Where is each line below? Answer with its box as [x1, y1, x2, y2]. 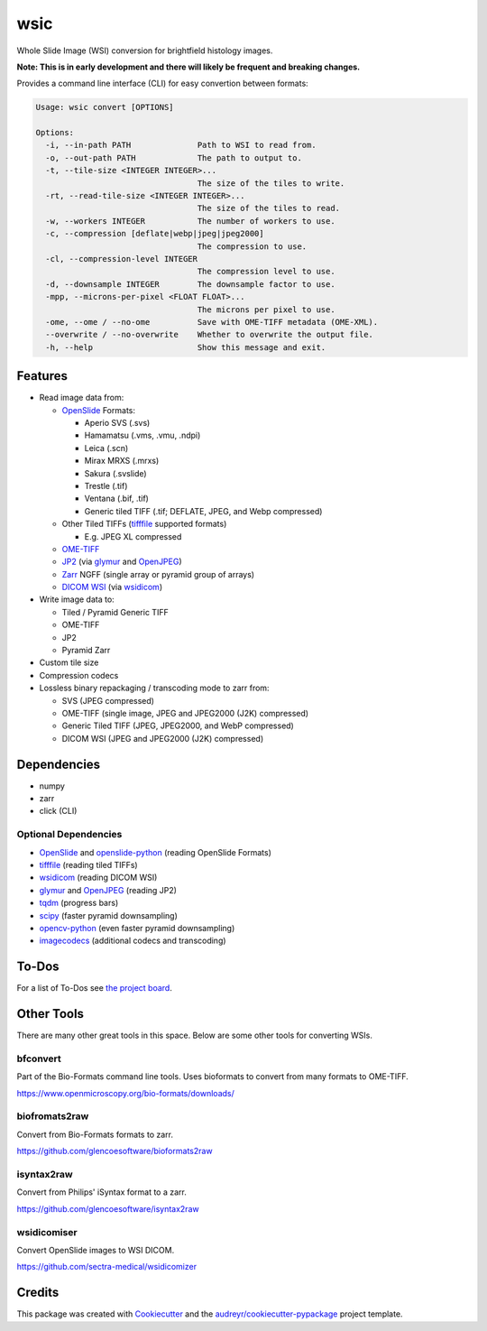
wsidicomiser [16, 1225, 78, 1238]
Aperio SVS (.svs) [84, 418, 151, 429]
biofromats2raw [16, 1110, 89, 1123]
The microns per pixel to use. [197, 304, 335, 315]
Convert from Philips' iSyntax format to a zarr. [16, 1187, 187, 1197]
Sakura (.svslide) [84, 467, 148, 478]
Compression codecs [39, 670, 119, 680]
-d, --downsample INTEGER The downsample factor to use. [45, 279, 335, 289]
